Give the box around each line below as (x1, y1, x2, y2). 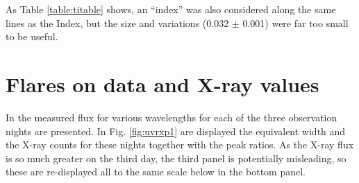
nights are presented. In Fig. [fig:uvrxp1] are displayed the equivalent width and (6, 123, 346, 138)
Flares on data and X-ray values (6, 69, 319, 98)
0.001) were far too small (242, 15, 349, 30)
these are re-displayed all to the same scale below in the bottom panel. (6, 164, 306, 179)
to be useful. (6, 29, 58, 44)
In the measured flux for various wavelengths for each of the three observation (6, 110, 337, 124)
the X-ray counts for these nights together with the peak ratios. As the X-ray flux (6, 137, 354, 152)
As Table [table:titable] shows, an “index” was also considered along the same (6, 2, 336, 16)
